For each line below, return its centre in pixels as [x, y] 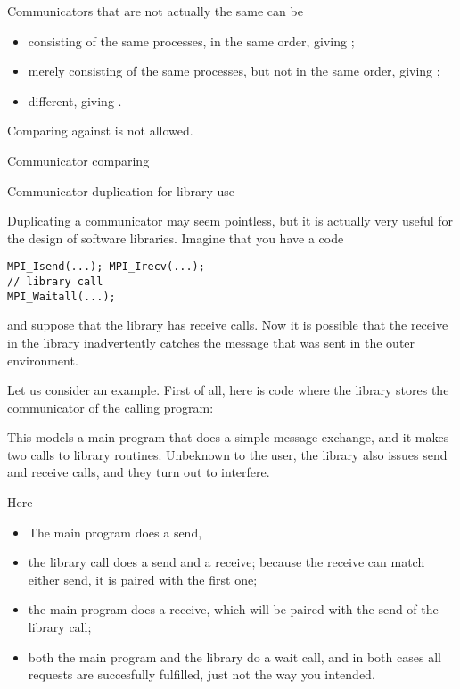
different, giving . [75, 100]
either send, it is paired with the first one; [143, 579]
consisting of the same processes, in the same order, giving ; [191, 41]
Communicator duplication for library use [121, 190]
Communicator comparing [78, 160]
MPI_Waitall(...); [62, 296]
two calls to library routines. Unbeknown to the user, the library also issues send [227, 454]
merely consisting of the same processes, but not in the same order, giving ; [234, 71]
